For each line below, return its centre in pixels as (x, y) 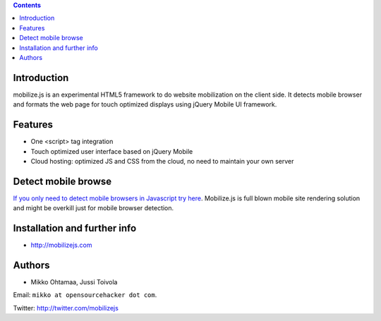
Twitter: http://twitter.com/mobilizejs (66, 308)
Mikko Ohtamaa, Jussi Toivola (74, 282)
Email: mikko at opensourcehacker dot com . (85, 295)
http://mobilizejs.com (61, 245)
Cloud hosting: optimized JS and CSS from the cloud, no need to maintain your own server (162, 161)
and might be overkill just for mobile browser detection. (93, 208)
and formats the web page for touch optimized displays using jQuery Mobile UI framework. (145, 104)
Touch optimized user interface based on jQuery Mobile (112, 151)
